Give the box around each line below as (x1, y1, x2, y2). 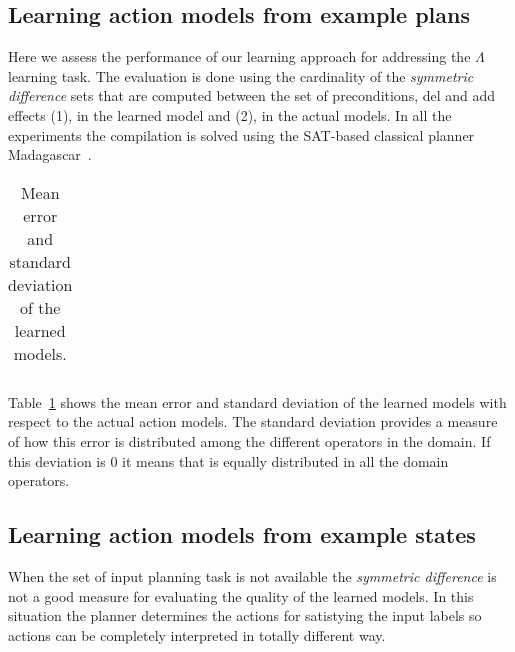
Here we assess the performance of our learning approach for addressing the (8, 46, 471, 67)
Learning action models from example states (8, 519, 476, 550)
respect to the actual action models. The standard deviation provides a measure (8, 411, 498, 432)
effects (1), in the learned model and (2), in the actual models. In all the (8, 104, 452, 125)
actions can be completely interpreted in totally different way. (8, 624, 386, 645)
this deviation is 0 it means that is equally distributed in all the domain (8, 450, 449, 471)
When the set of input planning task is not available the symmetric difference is (8, 565, 497, 586)
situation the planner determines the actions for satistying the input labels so (8, 605, 482, 626)
